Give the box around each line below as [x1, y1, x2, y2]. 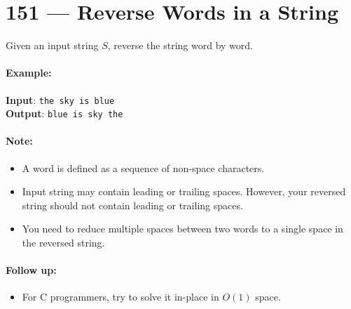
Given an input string [6, 38, 99, 53]
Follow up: [6, 263, 57, 277]
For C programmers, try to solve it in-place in [22, 289, 219, 304]
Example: [6, 65, 52, 80]
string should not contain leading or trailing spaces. [22, 197, 243, 212]
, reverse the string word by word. [107, 38, 253, 53]
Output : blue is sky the [6, 106, 123, 121]
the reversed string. [22, 235, 105, 249]
